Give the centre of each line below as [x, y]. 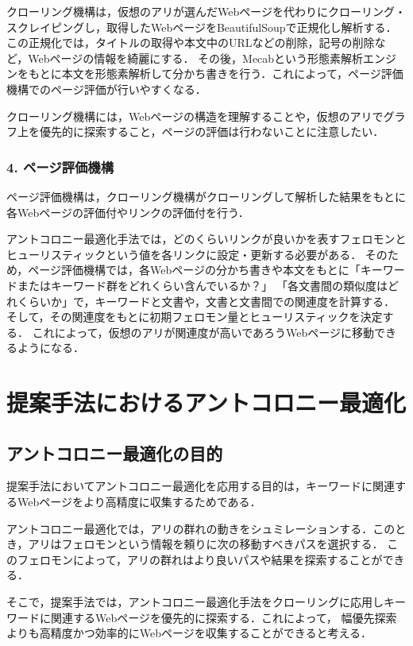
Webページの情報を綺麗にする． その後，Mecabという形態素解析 [196, 58]
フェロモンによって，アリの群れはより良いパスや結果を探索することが [200, 559]
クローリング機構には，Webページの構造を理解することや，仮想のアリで [195, 116]
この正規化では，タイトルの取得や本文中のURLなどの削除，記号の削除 [191, 43]
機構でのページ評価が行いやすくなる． [106, 89]
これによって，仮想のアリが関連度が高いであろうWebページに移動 [203, 332]
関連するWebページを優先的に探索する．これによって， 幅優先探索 [224, 617]
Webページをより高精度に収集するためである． [139, 502]
